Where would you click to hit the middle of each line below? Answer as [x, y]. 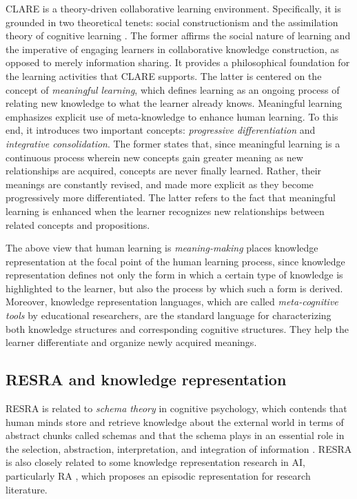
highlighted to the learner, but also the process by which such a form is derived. [174, 288]
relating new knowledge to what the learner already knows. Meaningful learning [174, 103]
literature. [27, 489]
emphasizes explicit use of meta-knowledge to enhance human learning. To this [172, 116]
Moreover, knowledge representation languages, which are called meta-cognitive [172, 302]
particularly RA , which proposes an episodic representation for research [158, 476]
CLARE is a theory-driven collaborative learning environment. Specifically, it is [173, 8]
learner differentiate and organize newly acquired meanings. [131, 342]
